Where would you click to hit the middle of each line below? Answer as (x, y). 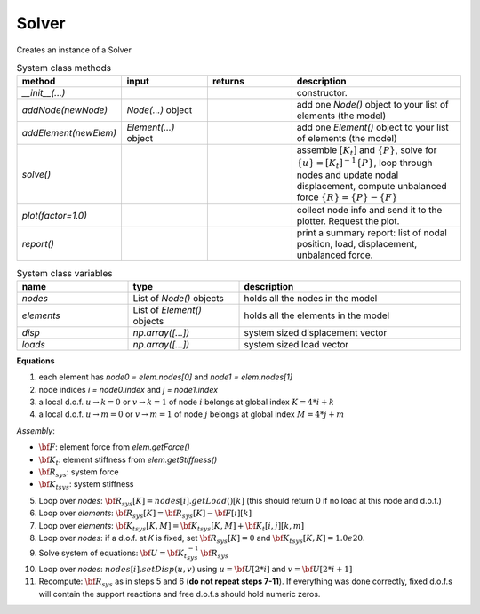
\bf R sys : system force (79, 473)
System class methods (64, 68)
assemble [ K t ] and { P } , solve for (367, 151)
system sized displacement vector (316, 332)
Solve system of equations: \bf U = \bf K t (113, 554)
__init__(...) (44, 93)
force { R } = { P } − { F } (347, 197)
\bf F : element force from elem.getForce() (114, 447)
